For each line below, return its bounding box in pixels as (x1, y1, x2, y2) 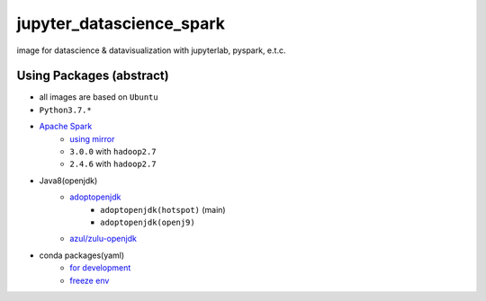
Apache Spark (39, 121, 93, 132)
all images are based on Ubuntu (39, 92, 158, 102)
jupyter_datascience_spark (16, 13, 225, 33)
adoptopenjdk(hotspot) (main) (100, 204, 226, 215)
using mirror (69, 133, 115, 144)
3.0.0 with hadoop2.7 (69, 146, 157, 157)
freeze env (69, 275, 110, 286)
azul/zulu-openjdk (69, 234, 137, 244)
